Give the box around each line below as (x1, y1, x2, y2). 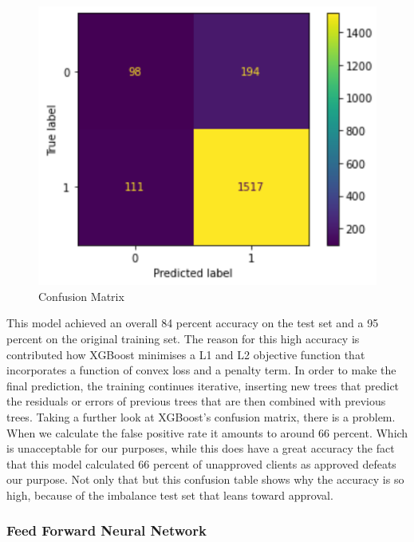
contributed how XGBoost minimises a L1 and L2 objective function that (6, 346, 365, 362)
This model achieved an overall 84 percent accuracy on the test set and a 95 (6, 315, 379, 331)
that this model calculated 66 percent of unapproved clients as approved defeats (6, 455, 396, 472)
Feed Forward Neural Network (6, 520, 207, 540)
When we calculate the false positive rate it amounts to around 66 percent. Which (6, 424, 408, 441)
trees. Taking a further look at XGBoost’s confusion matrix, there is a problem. (6, 408, 396, 425)
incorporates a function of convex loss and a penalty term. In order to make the (6, 362, 396, 378)
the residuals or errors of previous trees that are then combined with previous (6, 393, 386, 409)
